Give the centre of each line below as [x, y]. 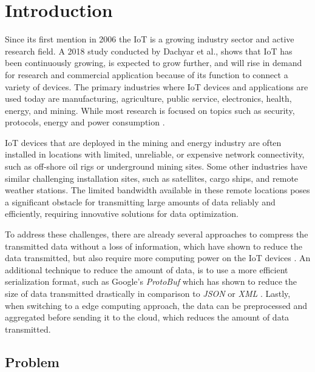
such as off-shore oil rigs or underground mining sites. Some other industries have [156, 166]
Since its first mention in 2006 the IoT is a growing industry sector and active [150, 39]
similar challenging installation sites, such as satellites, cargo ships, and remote [152, 178]
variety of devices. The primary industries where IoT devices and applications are [157, 86]
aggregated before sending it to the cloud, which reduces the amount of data [147, 317]
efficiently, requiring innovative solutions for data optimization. [122, 214]
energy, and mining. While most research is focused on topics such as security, [150, 110]
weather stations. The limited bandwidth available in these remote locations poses [157, 190]
